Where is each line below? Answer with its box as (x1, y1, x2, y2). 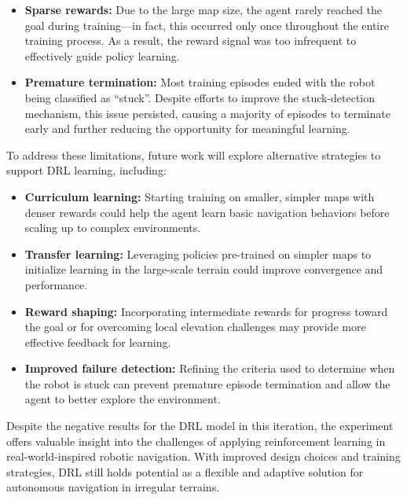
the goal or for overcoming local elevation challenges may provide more (24, 318, 366, 335)
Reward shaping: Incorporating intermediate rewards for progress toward (24, 303, 388, 319)
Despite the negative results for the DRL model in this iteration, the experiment (6, 417, 394, 434)
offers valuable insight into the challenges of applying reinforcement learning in (6, 432, 386, 449)
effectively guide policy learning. (24, 47, 180, 64)
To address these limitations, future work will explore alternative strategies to (6, 146, 381, 163)
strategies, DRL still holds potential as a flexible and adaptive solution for (6, 463, 364, 480)
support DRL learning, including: (6, 162, 167, 178)
